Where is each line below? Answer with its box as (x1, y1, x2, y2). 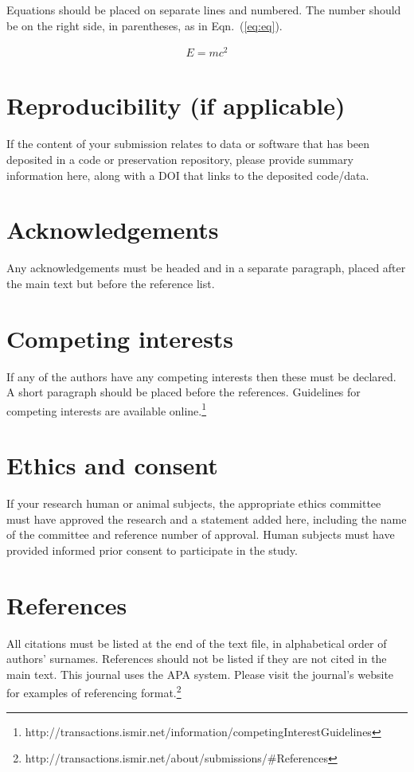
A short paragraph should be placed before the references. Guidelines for (6, 384, 361, 400)
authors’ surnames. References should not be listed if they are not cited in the (6, 650, 387, 667)
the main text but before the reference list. (6, 275, 215, 291)
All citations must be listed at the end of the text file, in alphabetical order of (6, 634, 387, 651)
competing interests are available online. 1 (6, 400, 207, 419)
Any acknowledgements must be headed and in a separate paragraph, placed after (6, 259, 406, 276)
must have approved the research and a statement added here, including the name (6, 510, 407, 527)
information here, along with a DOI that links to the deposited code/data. (6, 166, 369, 183)
